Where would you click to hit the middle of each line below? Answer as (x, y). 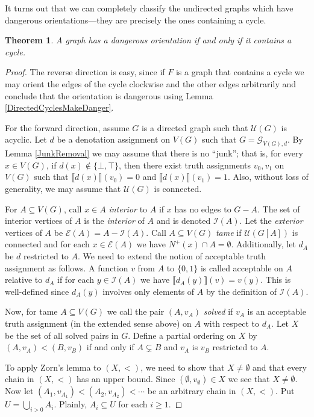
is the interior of (114, 221)
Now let (19, 391)
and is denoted (184, 221)
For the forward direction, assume (67, 127)
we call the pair (136, 311)
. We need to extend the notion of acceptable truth (171, 255)
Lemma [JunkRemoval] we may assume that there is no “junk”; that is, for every (154, 153)
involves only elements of (149, 291)
